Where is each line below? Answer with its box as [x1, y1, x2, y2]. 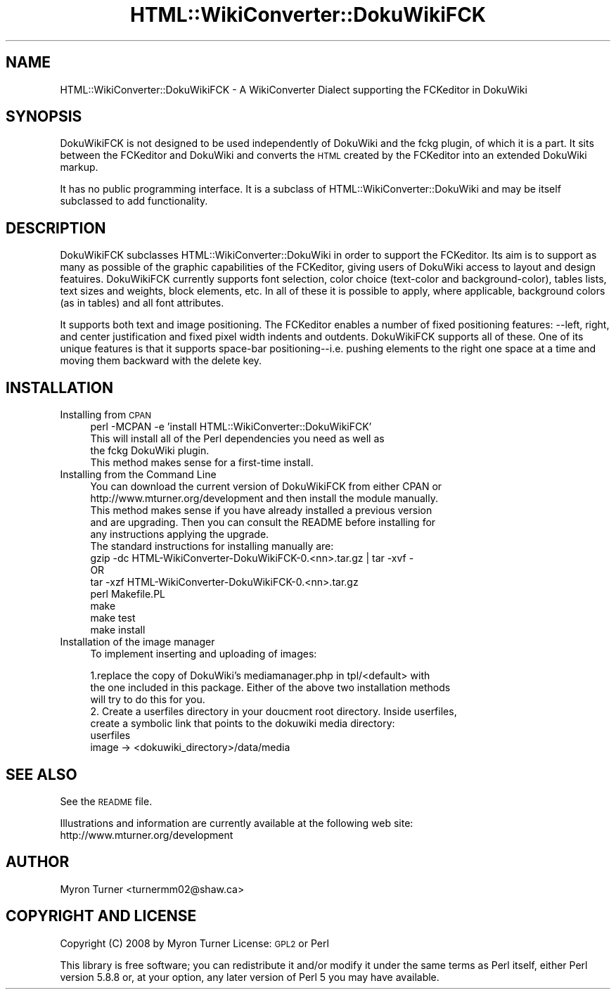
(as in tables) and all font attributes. [60, 297, 224, 309]
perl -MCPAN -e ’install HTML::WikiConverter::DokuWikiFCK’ [90, 421, 372, 433]
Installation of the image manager [60, 636, 215, 648]
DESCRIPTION [6, 219, 106, 237]
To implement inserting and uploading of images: [90, 648, 317, 660]
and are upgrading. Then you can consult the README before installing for [90, 516, 436, 529]
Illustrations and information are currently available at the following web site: [60, 816, 413, 829]
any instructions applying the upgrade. [90, 528, 269, 541]
